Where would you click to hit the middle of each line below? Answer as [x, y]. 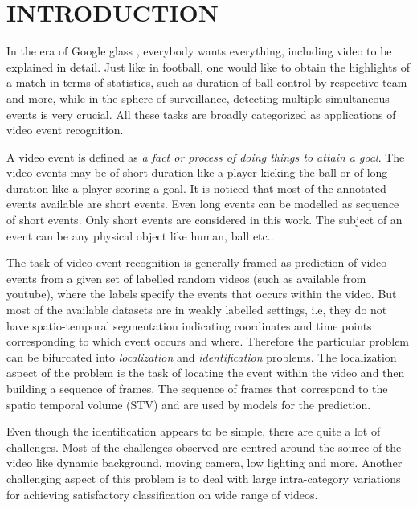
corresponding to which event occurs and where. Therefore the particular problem [208, 341]
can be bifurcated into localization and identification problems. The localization [202, 356]
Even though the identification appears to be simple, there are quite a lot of [194, 431]
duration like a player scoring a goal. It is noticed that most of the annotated [196, 188]
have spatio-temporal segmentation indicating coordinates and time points [189, 325]
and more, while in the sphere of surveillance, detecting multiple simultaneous [198, 98]
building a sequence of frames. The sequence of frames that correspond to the [197, 388]
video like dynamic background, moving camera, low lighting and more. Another [204, 463]
